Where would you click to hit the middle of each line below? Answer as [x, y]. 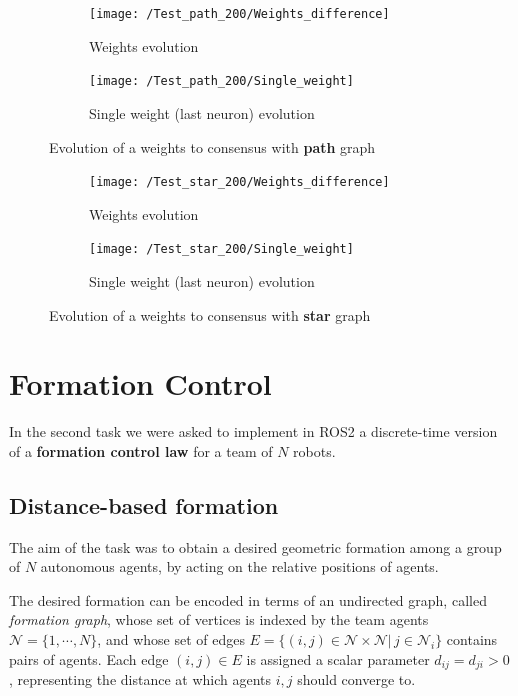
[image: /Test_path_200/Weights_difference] [239, 14]
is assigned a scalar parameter [338, 658]
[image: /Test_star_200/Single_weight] [221, 249]
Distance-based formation [144, 504]
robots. [314, 450]
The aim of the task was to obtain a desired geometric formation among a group [255, 546]
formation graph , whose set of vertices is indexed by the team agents [219, 619]
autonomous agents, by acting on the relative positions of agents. [239, 566]
